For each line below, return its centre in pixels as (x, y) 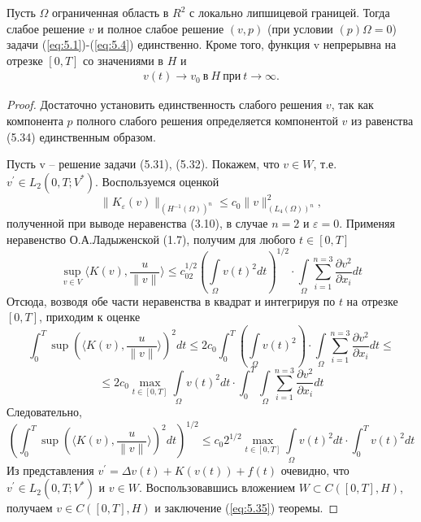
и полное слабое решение (161, 28)
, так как (352, 104)
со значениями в (123, 60)
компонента (35, 120)
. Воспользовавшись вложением (217, 487)
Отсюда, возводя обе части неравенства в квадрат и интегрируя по (171, 300)
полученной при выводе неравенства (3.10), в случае (137, 223)
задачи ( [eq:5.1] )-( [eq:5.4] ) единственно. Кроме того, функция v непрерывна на (202, 44)
